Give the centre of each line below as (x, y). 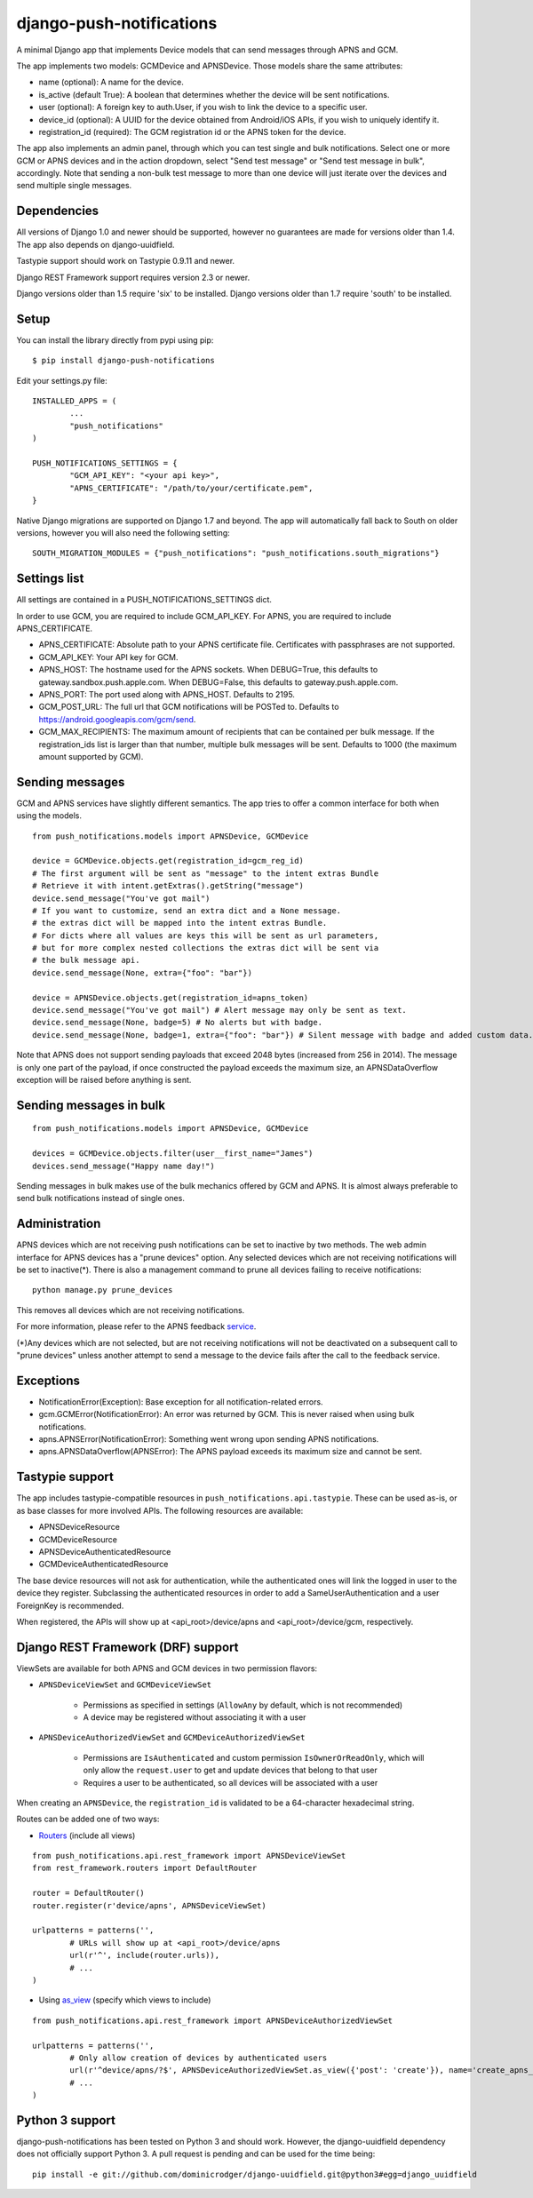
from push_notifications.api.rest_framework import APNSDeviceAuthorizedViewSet (213, 2020)
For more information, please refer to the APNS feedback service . (136, 1326)
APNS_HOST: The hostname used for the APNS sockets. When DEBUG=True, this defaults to (208, 670)
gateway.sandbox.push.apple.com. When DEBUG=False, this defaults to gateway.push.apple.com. (219, 682)
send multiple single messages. (74, 186)
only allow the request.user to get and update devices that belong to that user (230, 1770)
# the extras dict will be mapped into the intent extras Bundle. (180, 923)
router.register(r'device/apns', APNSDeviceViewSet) (149, 1905)
